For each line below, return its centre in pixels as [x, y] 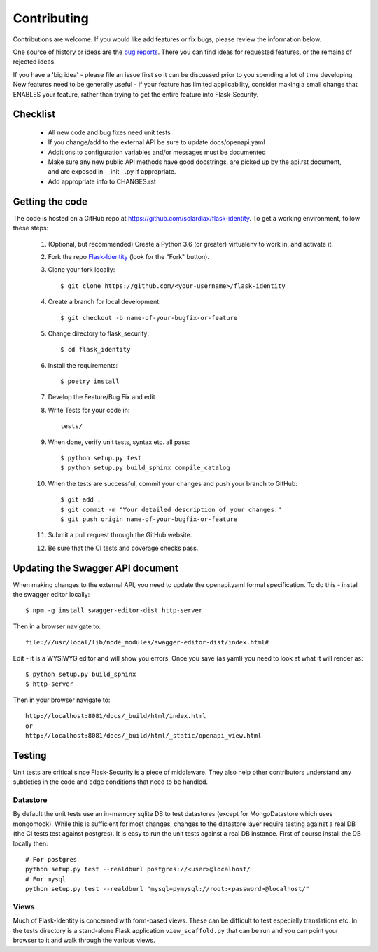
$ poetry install [90, 381]
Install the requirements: [83, 365]
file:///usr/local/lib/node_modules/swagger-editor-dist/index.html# [147, 642]
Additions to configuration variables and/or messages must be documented [157, 152]
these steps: [31, 228]
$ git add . [81, 500]
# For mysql [46, 879]
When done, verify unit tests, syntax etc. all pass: [119, 442]
